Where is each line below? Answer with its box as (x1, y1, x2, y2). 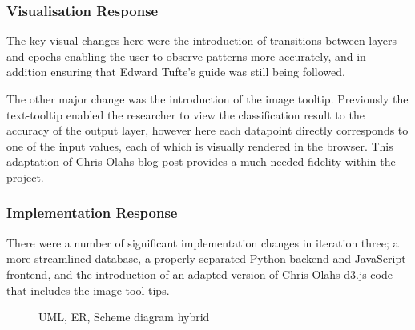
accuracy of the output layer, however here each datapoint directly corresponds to (6, 122, 409, 139)
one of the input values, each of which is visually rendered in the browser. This (6, 137, 393, 154)
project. (6, 168, 44, 185)
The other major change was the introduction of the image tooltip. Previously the (6, 91, 409, 107)
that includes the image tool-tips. (6, 281, 170, 298)
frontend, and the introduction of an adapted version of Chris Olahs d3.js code (6, 265, 393, 282)
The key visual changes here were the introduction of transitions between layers (6, 32, 397, 49)
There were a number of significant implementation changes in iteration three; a (6, 234, 399, 251)
